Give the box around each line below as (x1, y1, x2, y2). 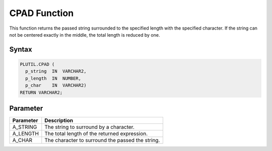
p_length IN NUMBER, (25, 75, 82, 81)
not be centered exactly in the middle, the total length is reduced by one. (9, 32, 160, 38)
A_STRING (12, 123, 37, 130)
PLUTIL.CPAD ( (20, 61, 55, 67)
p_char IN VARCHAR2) (25, 83, 87, 88)
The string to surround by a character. (44, 123, 134, 130)
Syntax (9, 45, 32, 54)
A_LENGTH (12, 130, 39, 137)
